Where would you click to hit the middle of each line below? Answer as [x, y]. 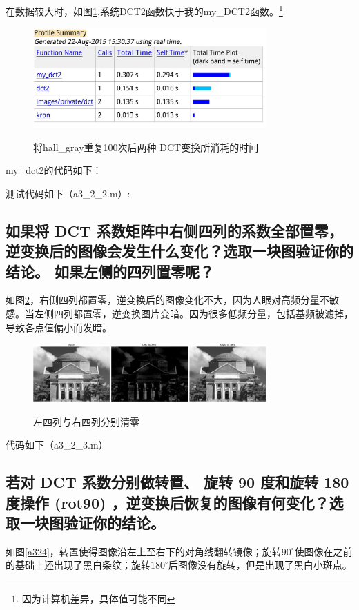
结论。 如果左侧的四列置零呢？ [110, 271]
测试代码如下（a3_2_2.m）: [68, 193]
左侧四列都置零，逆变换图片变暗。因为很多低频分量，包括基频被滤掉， [194, 313]
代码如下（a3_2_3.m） [57, 445]
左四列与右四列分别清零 [86, 421]
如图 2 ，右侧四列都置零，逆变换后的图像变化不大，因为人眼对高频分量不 [167, 300]
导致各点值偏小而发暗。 [59, 327]
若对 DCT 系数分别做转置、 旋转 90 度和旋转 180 [177, 482]
